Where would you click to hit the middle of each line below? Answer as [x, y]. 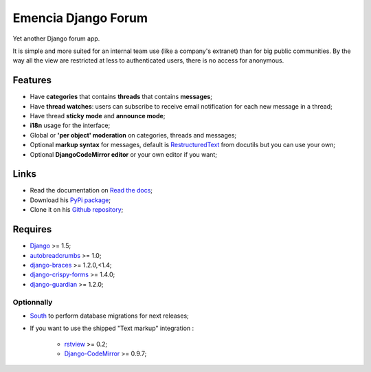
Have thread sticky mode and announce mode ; [98, 116]
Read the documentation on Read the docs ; [91, 190]
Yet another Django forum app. [56, 39]
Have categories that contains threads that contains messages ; [121, 97]
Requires [32, 229]
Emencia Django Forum [80, 18]
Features [32, 80]
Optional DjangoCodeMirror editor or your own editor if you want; [124, 154]
